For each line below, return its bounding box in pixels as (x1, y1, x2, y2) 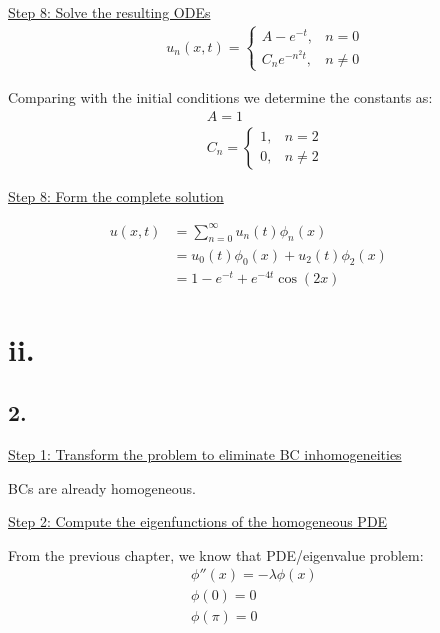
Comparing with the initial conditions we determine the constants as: (8, 86, 433, 107)
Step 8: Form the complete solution (8, 185, 224, 206)
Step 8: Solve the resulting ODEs (8, 2, 211, 22)
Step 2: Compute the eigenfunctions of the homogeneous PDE (8, 511, 388, 532)
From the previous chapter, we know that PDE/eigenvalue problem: (8, 544, 424, 565)
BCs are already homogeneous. (8, 477, 196, 498)
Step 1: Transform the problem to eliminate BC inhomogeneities (8, 444, 402, 464)
